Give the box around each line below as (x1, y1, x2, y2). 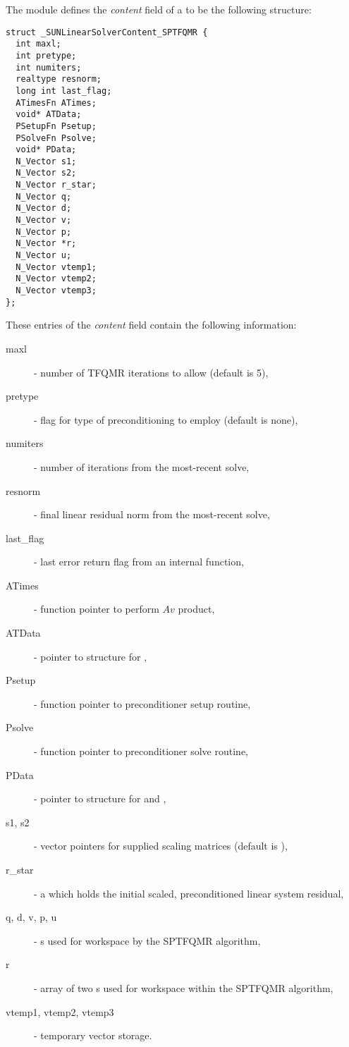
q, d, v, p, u (6, 910, 57, 924)
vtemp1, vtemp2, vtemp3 (6, 1004, 114, 1019)
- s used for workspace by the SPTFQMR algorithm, (34, 933, 261, 948)
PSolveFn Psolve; (16, 133, 97, 143)
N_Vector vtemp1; (16, 262, 97, 272)
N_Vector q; (16, 191, 72, 202)
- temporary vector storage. (34, 1028, 152, 1043)
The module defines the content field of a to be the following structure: (6, 2, 312, 16)
